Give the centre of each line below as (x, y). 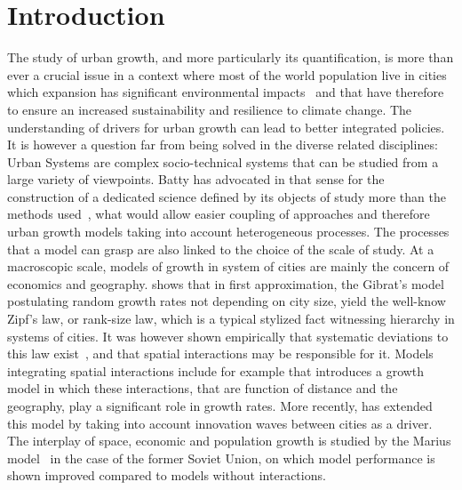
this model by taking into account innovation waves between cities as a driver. (220, 423)
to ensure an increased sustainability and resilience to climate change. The (210, 109)
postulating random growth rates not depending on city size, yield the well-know (227, 301)
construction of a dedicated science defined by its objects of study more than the (227, 196)
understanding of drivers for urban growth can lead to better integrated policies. (226, 127)
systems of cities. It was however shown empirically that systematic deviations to (228, 336)
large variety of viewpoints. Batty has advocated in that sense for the (196, 179)
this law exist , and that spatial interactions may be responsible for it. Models (220, 353)
